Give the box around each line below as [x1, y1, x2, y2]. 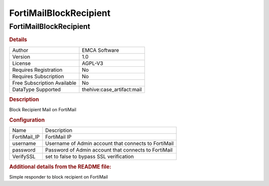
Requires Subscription [12, 73, 64, 80]
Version [12, 53, 30, 60]
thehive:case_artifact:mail [82, 86, 142, 93]
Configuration [9, 117, 45, 124]
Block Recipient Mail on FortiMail [9, 107, 77, 113]
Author [12, 46, 28, 53]
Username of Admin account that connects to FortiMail [45, 140, 174, 147]
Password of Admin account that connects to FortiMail [45, 147, 173, 154]
